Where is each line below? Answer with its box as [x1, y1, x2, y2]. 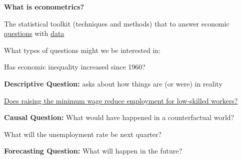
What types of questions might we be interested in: [4, 44, 160, 55]
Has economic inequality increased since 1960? [4, 61, 145, 72]
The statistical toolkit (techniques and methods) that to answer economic [4, 18, 229, 28]
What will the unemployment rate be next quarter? [4, 128, 162, 139]
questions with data [4, 28, 64, 38]
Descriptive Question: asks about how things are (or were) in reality [4, 78, 222, 88]
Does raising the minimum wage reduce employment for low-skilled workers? [4, 95, 238, 105]
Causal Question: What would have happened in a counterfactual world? [4, 112, 234, 122]
